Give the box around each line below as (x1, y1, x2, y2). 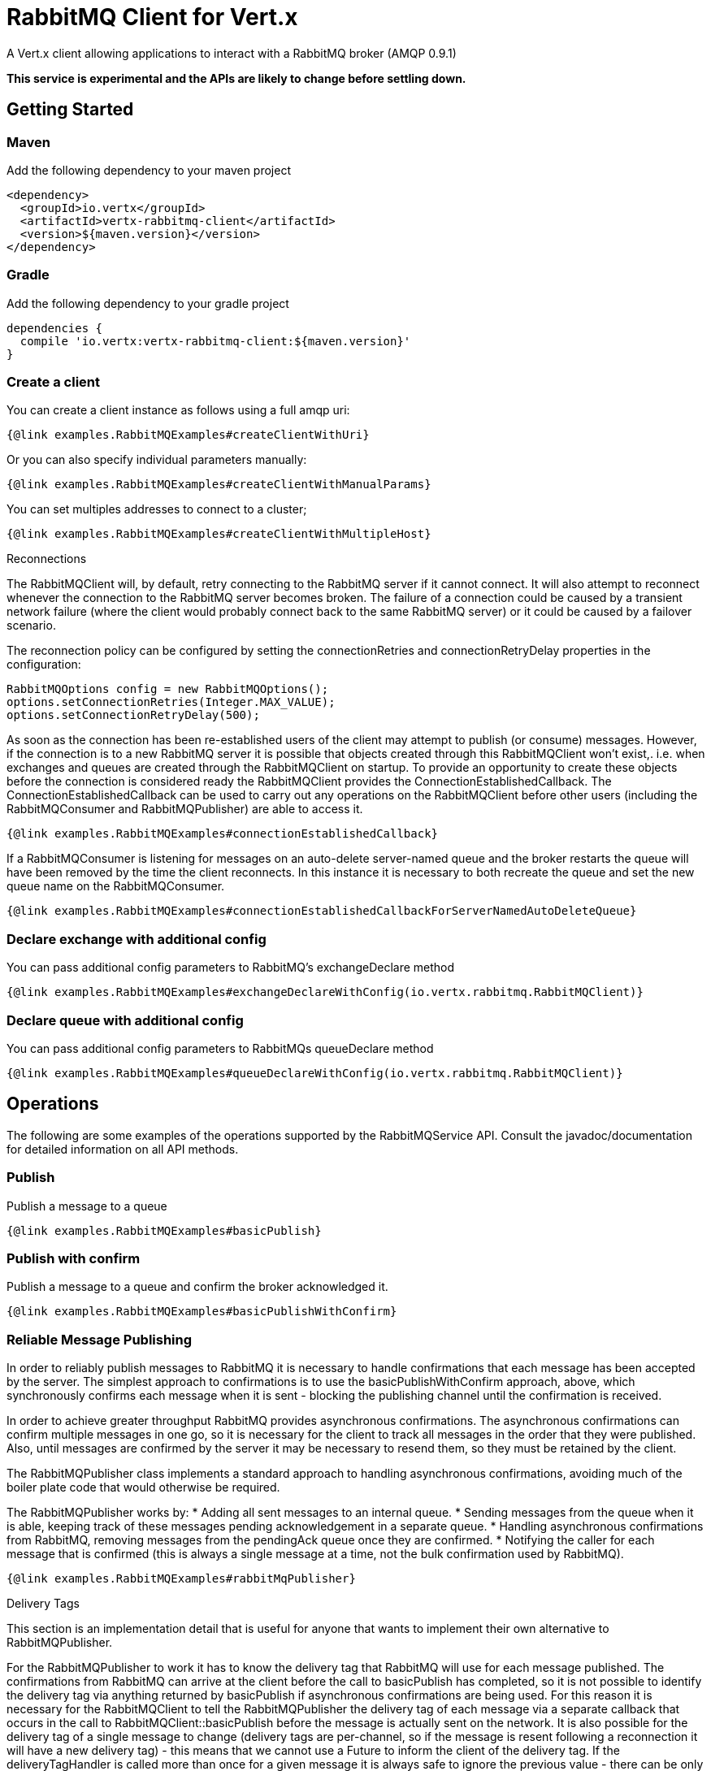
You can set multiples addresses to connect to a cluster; (7, 502, 307, 517)
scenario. (7, 618, 56, 633)
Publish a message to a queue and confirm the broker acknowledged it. (7, 1280, 388, 1294)
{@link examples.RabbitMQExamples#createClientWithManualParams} (7, 478, 431, 491)
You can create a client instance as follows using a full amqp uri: (7, 403, 350, 418)
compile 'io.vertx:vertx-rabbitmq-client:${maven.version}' (20, 334, 411, 348)
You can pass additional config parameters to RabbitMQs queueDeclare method (7, 1041, 434, 1055)
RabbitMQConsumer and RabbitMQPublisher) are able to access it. (7, 802, 363, 816)
